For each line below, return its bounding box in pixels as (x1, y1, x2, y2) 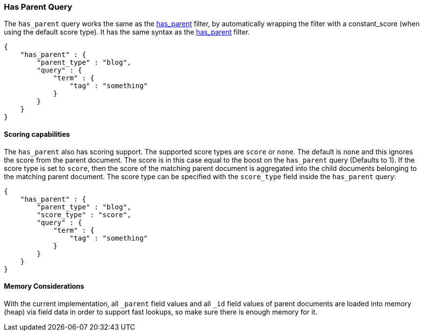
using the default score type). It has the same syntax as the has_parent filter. (4, 28, 250, 37)
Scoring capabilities (4, 130, 70, 138)
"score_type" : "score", (37, 210, 132, 219)
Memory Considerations (4, 282, 84, 291)
